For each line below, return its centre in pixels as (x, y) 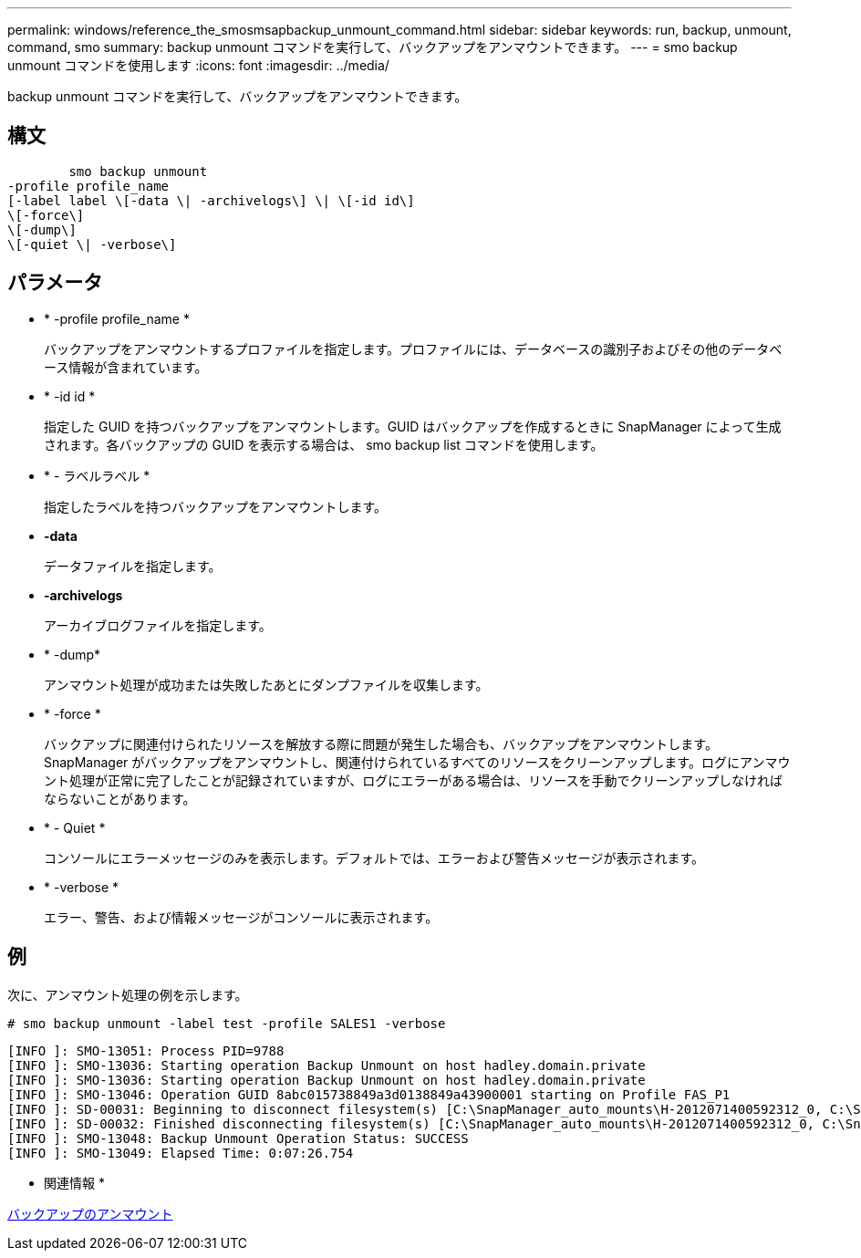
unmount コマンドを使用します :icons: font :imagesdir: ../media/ (198, 65)
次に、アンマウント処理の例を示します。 (128, 994)
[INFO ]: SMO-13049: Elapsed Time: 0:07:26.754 (181, 1153)
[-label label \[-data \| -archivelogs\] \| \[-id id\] (211, 200)
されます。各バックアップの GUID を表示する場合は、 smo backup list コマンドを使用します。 (324, 444)
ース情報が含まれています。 (126, 367)
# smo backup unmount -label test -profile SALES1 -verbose (227, 1023)
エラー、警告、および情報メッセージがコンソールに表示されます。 (241, 917)
